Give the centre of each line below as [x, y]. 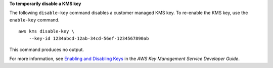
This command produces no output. [47, 49]
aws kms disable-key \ [47, 31]
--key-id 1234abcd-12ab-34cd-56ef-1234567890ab [89, 38]
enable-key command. [34, 19]
